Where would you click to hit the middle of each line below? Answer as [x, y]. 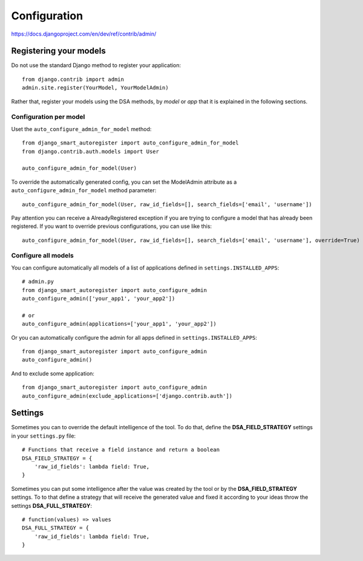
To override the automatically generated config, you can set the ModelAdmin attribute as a [124, 182]
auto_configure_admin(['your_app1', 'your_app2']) [99, 298]
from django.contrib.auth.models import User [91, 151]
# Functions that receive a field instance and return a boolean [121, 450]
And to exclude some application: [53, 373]
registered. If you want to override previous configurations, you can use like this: [111, 226]
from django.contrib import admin [73, 79]
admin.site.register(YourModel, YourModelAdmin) [95, 88]
